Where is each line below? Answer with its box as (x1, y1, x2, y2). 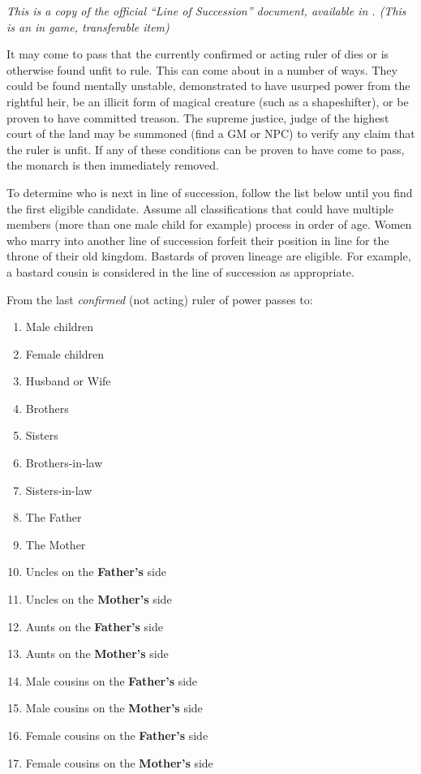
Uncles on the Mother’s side (25, 591, 172, 608)
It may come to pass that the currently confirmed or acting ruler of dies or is (6, 45, 389, 62)
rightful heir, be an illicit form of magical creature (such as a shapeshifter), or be (6, 92, 409, 110)
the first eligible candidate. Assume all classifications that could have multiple (6, 200, 393, 217)
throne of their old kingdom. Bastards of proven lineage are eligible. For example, (6, 247, 411, 264)
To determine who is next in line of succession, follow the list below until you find (6, 183, 413, 200)
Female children (25, 345, 105, 362)
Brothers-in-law (25, 454, 103, 471)
